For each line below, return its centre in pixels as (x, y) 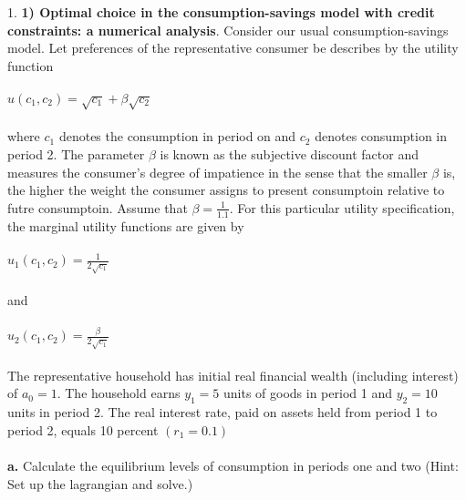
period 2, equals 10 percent (83, 429)
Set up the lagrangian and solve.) (100, 483)
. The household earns (119, 393)
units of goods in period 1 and (308, 393)
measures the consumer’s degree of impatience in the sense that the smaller (217, 172)
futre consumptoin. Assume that (98, 207)
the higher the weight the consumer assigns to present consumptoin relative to (226, 190)
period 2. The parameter (76, 153)
